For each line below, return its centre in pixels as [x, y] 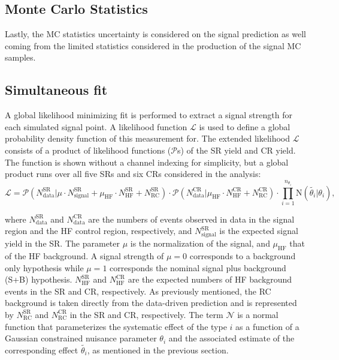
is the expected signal [259, 231]
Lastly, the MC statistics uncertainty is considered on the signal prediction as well [155, 34]
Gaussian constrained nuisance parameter [81, 338]
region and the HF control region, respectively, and [99, 231]
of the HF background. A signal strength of [84, 256]
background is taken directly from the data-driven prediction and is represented [151, 303]
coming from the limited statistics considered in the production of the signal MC [153, 45]
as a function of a [267, 326]
